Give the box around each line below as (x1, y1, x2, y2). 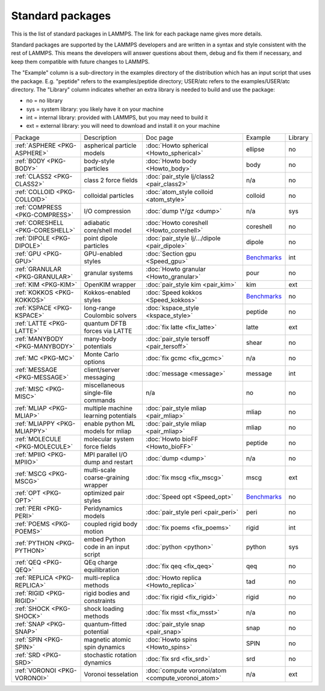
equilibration (84, 566, 120, 574)
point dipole (84, 234, 117, 242)
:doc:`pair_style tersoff (145, 335, 210, 343)
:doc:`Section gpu (145, 249, 197, 257)
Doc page (145, 133, 174, 142)
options (84, 358, 105, 366)
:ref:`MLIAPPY (14, 419, 55, 428)
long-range (84, 303, 116, 312)
